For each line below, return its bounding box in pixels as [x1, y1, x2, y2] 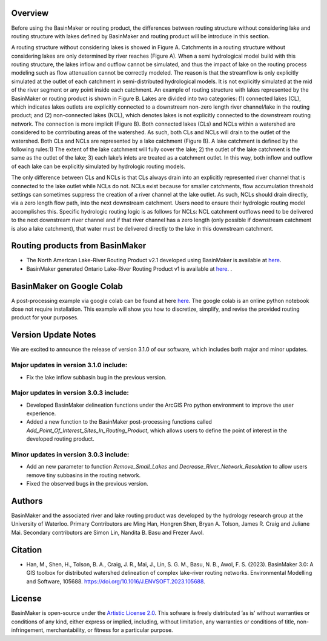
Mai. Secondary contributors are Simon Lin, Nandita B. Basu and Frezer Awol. [11, 529, 204, 536]
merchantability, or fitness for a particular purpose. [45, 626, 173, 634]
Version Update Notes [11, 330, 96, 340]
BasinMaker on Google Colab [11, 281, 124, 291]
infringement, [11, 626, 45, 634]
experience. [26, 410, 56, 417]
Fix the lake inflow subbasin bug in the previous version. [26, 373, 167, 381]
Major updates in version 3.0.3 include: [11, 388, 130, 397]
